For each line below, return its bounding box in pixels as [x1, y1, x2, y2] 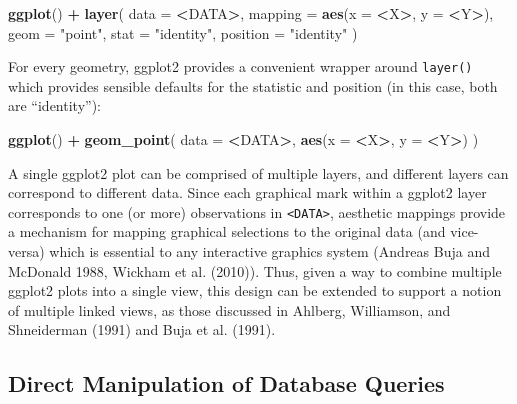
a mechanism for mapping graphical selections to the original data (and [8, 221, 446, 242]
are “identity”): [8, 95, 101, 116]
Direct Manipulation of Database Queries [8, 368, 445, 399]
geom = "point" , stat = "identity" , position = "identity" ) [8, 22, 358, 43]
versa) [8, 241, 45, 262]
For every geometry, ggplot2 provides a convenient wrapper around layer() [8, 56, 473, 77]
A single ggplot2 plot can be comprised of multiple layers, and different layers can [8, 162, 509, 183]
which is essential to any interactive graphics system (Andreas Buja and [49, 241, 490, 262]
